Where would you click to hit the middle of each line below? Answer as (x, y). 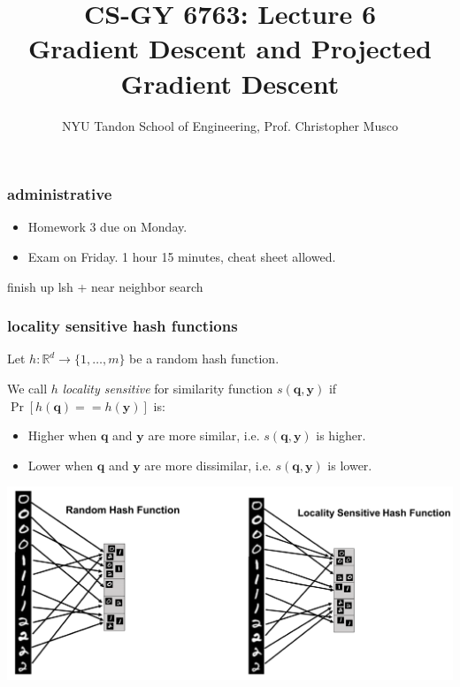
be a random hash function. (204, 359)
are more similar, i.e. (204, 435)
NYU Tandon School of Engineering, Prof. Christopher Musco (230, 125)
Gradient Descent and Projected (230, 48)
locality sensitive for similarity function (168, 388)
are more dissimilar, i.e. (208, 465)
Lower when (61, 465)
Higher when (62, 435)
